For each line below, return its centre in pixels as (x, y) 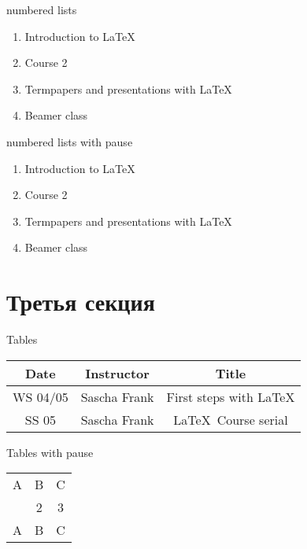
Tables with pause (50, 452)
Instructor (117, 373)
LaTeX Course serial (231, 419)
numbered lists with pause (70, 141)
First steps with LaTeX (231, 396)
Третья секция (81, 302)
